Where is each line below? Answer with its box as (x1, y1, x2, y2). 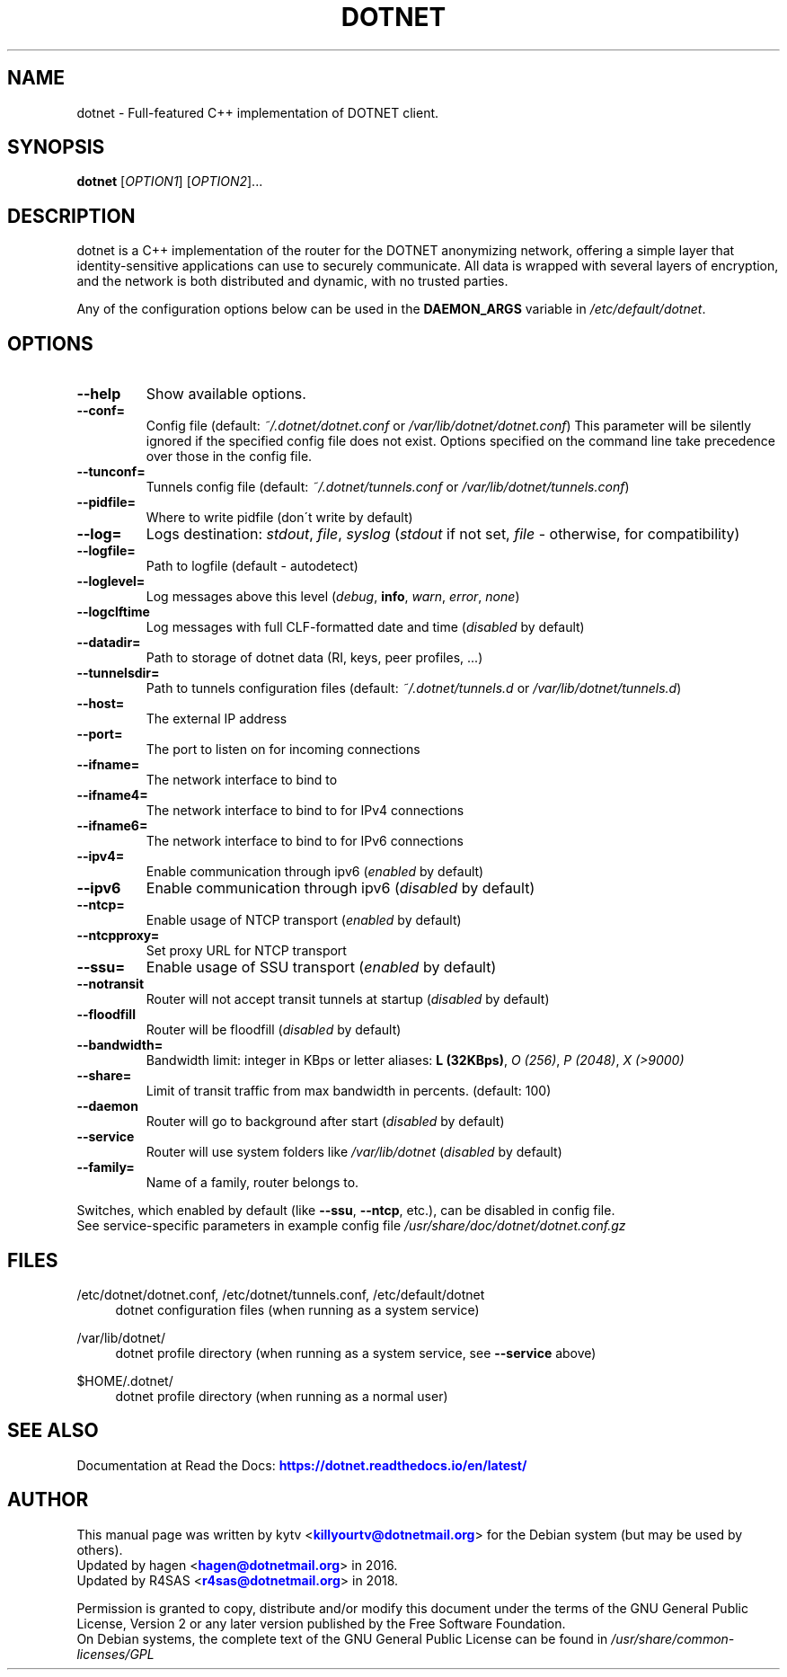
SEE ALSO (7, 1419, 99, 1442)
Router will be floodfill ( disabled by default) (146, 1022, 402, 1038)
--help (76, 385, 121, 404)
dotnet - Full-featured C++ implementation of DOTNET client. (76, 104, 439, 120)
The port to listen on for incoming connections (146, 741, 420, 758)
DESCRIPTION (7, 204, 136, 227)
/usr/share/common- (611, 1630, 735, 1646)
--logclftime (76, 604, 150, 620)
